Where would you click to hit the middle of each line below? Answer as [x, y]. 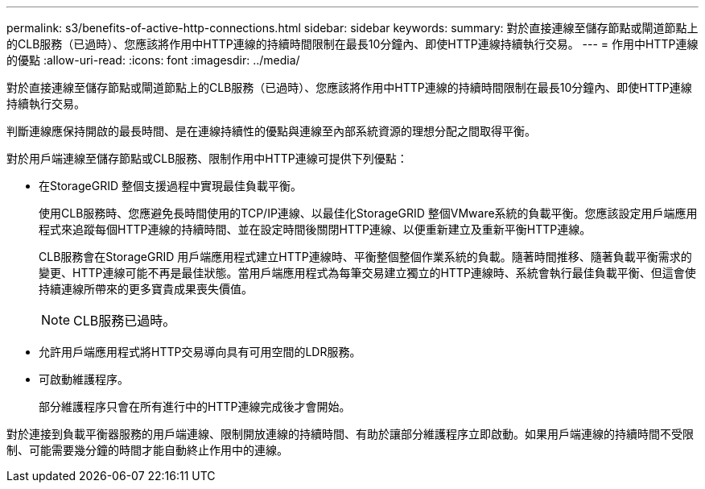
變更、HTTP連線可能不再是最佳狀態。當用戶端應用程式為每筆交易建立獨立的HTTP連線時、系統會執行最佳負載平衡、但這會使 [367, 273]
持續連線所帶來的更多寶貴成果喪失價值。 [146, 289]
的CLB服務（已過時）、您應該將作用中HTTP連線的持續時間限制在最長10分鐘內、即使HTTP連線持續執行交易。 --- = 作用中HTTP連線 [352, 44]
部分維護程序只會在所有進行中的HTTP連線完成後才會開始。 [195, 406]
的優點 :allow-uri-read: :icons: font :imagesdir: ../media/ [153, 60]
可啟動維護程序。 [84, 379]
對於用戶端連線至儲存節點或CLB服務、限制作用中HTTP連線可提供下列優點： [207, 158]
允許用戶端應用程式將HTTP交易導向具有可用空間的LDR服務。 [200, 352]
